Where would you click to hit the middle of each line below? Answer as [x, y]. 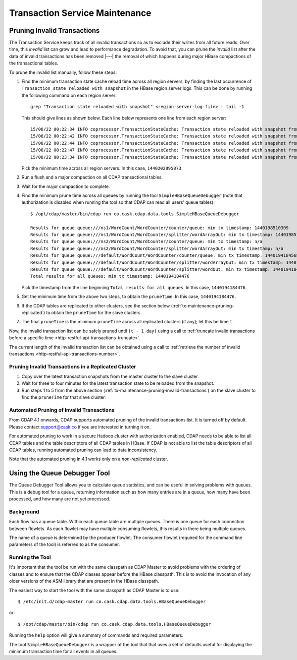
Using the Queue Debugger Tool [60, 473]
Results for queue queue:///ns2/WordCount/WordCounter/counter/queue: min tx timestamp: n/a [147, 241]
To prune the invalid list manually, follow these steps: [63, 72]
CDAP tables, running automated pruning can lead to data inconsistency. [83, 450]
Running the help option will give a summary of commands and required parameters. [96, 635]
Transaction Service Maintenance [80, 13]
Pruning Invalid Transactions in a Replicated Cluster [73, 366]
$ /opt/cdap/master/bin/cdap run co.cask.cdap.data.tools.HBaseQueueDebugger [115, 624]
